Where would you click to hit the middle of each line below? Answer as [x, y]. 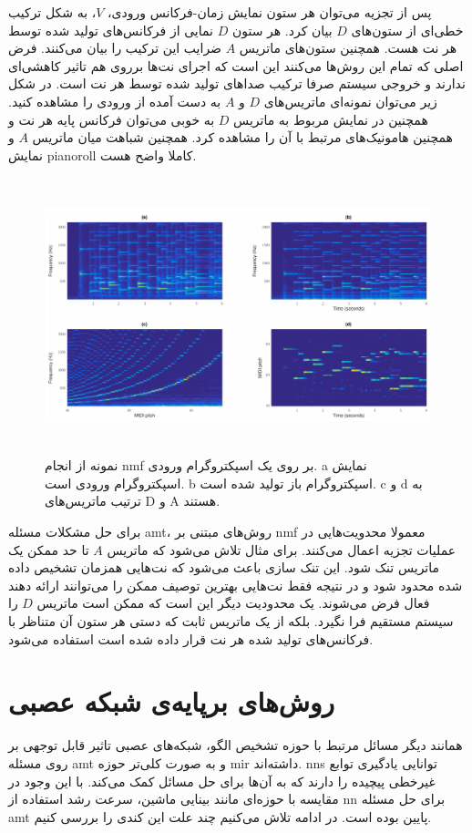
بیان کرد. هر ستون [282, 30]
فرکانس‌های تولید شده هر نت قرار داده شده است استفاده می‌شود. [191, 638]
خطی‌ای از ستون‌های [407, 30]
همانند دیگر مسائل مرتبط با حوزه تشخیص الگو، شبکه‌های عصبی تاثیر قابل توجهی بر [236, 745]
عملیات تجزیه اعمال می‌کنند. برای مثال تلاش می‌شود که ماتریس [282, 549]
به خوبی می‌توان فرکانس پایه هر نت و [112, 119]
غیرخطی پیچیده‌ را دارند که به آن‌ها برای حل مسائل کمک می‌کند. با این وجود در [222, 781]
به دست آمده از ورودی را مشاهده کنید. [115, 101]
